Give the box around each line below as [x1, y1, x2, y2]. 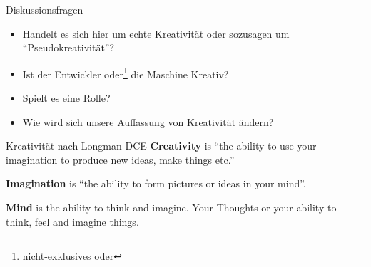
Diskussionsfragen [6, 2, 83, 16]
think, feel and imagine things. [6, 214, 139, 229]
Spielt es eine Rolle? [22, 90, 111, 105]
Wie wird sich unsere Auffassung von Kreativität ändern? [22, 114, 274, 129]
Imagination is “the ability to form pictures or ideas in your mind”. [6, 176, 306, 191]
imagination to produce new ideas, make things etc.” [6, 152, 235, 167]
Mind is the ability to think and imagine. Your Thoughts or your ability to [6, 200, 337, 214]
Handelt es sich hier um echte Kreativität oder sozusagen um [22, 26, 290, 41]
